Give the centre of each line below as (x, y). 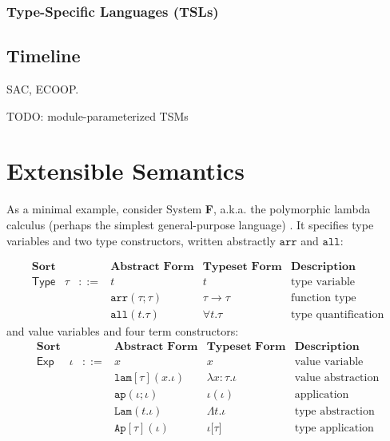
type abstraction (334, 411)
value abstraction (337, 377)
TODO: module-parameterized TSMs (97, 115)
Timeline (44, 56)
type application (334, 429)
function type (323, 298)
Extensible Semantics (125, 171)
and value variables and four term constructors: (123, 331)
